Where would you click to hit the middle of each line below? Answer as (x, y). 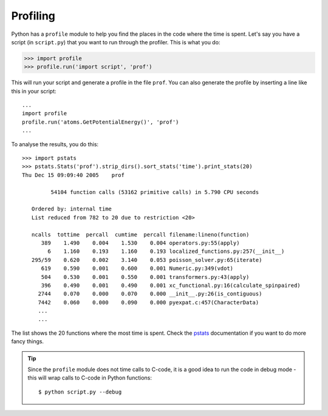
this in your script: (34, 91)
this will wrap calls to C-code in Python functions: (90, 378)
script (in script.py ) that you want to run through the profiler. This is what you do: (116, 42)
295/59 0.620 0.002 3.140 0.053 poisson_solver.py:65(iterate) (147, 260)
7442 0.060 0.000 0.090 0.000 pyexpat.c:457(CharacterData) (149, 302)
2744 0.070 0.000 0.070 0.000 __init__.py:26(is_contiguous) (150, 294)
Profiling (33, 16)
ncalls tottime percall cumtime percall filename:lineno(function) (140, 234)
